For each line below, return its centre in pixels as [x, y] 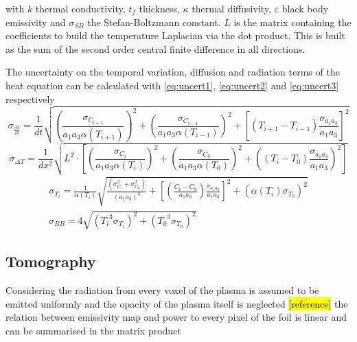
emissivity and [36, 22]
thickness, [159, 8]
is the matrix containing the [292, 22]
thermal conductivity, [80, 8]
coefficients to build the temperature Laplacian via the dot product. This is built [175, 35]
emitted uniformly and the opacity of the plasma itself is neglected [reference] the [177, 303]
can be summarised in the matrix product [93, 331]
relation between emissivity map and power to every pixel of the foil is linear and [176, 317]
